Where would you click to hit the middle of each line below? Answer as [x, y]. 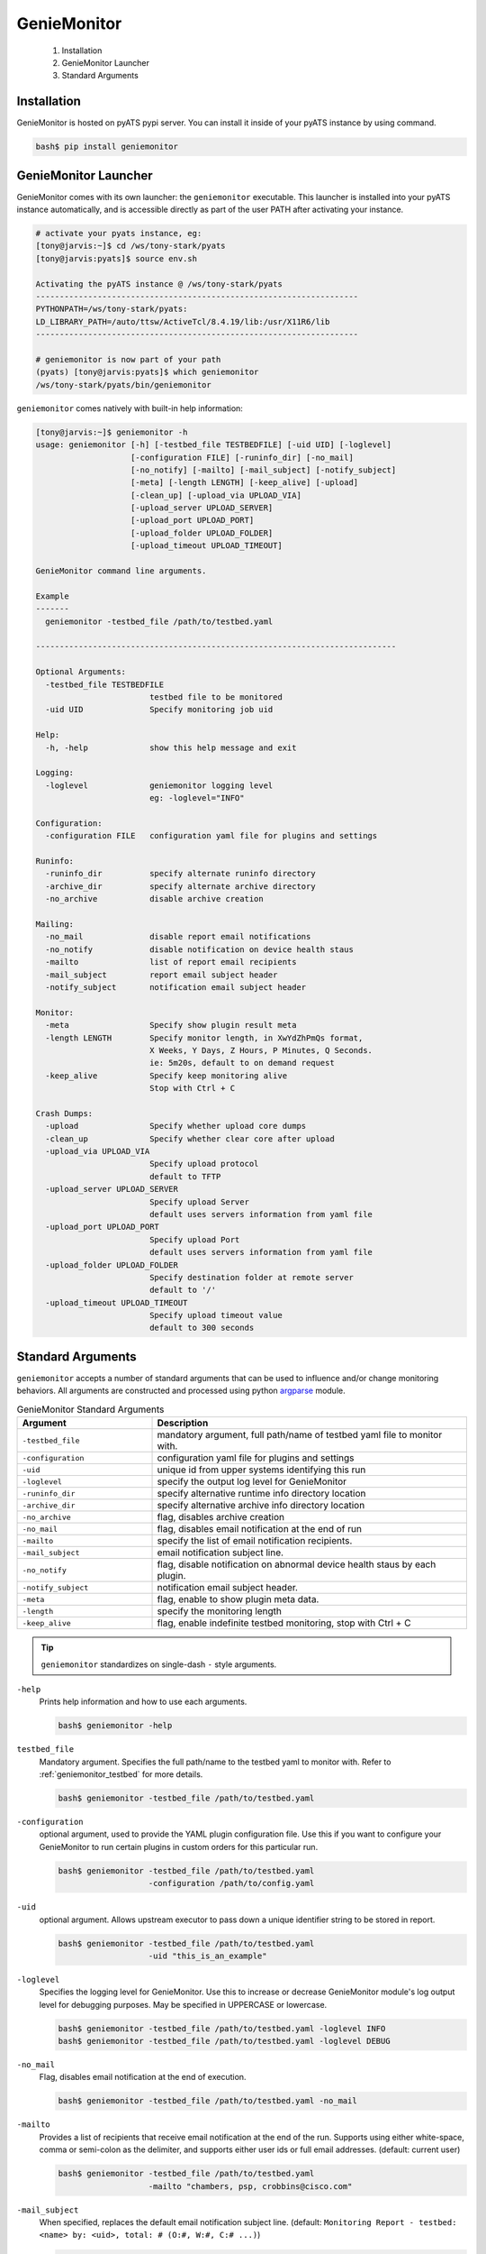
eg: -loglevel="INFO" [197, 798]
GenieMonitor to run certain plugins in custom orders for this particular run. [179, 1846]
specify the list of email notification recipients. [255, 1541]
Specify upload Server [199, 1202]
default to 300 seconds [202, 1328]
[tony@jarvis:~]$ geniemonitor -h [112, 432]
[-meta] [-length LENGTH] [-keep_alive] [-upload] [245, 483]
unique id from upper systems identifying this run [261, 1470]
